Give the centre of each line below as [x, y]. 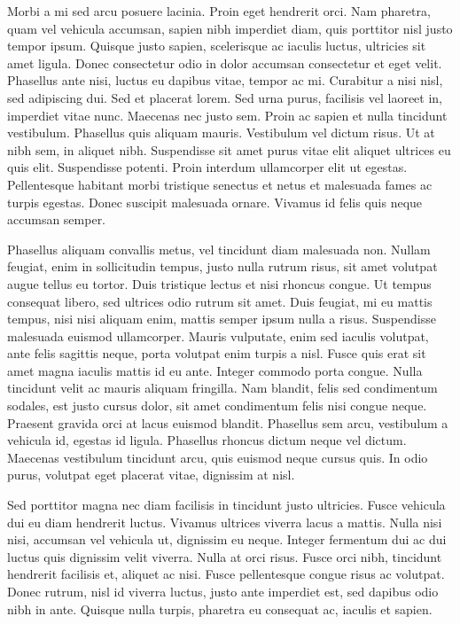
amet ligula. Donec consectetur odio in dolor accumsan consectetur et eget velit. [225, 62]
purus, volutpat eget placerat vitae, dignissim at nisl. [151, 475]
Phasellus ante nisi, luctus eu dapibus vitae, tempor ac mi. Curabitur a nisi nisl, [225, 80]
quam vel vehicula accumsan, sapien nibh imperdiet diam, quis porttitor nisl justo [230, 28]
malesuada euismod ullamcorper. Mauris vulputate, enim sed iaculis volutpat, [218, 335]
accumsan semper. [57, 219]
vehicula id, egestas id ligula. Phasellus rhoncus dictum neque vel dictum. [207, 440]
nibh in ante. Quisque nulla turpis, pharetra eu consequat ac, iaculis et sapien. [220, 608]
